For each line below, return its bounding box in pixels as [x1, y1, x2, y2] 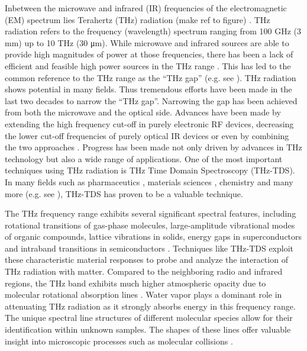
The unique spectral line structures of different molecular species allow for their [5, 311, 293, 324]
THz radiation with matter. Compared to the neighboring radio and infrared [5, 265, 283, 278]
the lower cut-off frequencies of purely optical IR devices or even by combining [5, 129, 289, 141]
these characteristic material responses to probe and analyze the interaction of [5, 253, 288, 266]
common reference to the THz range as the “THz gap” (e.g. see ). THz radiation [5, 71, 296, 83]
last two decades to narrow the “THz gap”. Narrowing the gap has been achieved [5, 94, 298, 107]
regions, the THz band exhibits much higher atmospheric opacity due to [5, 276, 266, 289]
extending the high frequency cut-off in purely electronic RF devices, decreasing [5, 117, 294, 130]
